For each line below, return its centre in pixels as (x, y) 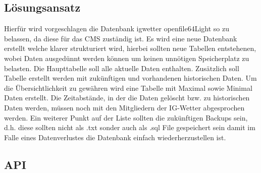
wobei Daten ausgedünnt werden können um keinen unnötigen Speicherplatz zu (127, 58)
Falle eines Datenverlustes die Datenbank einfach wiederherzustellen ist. (115, 137)
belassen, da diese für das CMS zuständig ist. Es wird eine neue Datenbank (121, 38)
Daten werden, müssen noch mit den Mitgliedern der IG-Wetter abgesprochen (124, 107)
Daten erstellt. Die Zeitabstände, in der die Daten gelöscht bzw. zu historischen (127, 98)
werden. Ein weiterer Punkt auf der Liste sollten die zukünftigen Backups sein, (126, 117)
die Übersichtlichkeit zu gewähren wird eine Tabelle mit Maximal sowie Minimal (128, 88)
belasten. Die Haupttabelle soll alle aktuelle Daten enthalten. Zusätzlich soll (122, 68)
